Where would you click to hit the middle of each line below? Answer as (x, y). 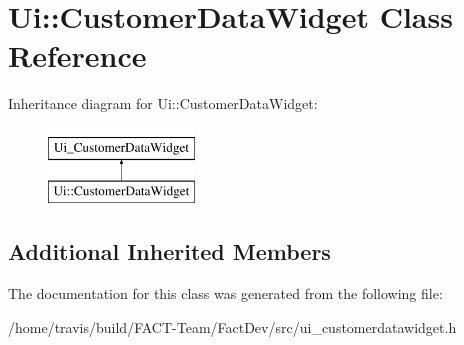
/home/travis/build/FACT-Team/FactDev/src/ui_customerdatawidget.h (232, 326)
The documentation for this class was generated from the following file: (225, 293)
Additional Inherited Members (169, 251)
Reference (77, 55)
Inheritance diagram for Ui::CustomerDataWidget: (163, 103)
